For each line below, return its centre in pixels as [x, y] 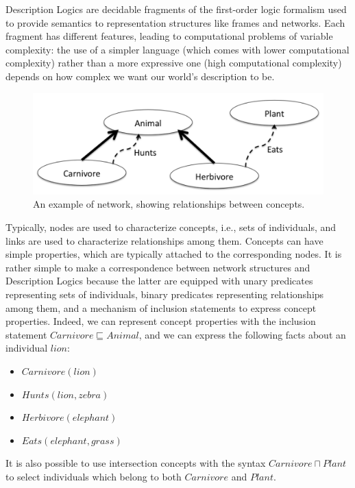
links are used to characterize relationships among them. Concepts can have [164, 240]
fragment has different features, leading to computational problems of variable [169, 36]
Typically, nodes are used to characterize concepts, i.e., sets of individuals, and [171, 227]
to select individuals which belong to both [94, 476]
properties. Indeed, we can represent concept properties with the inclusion [161, 321]
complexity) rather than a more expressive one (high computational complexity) [174, 63]
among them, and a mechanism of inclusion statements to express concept [161, 307]
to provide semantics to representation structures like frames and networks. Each [175, 22]
